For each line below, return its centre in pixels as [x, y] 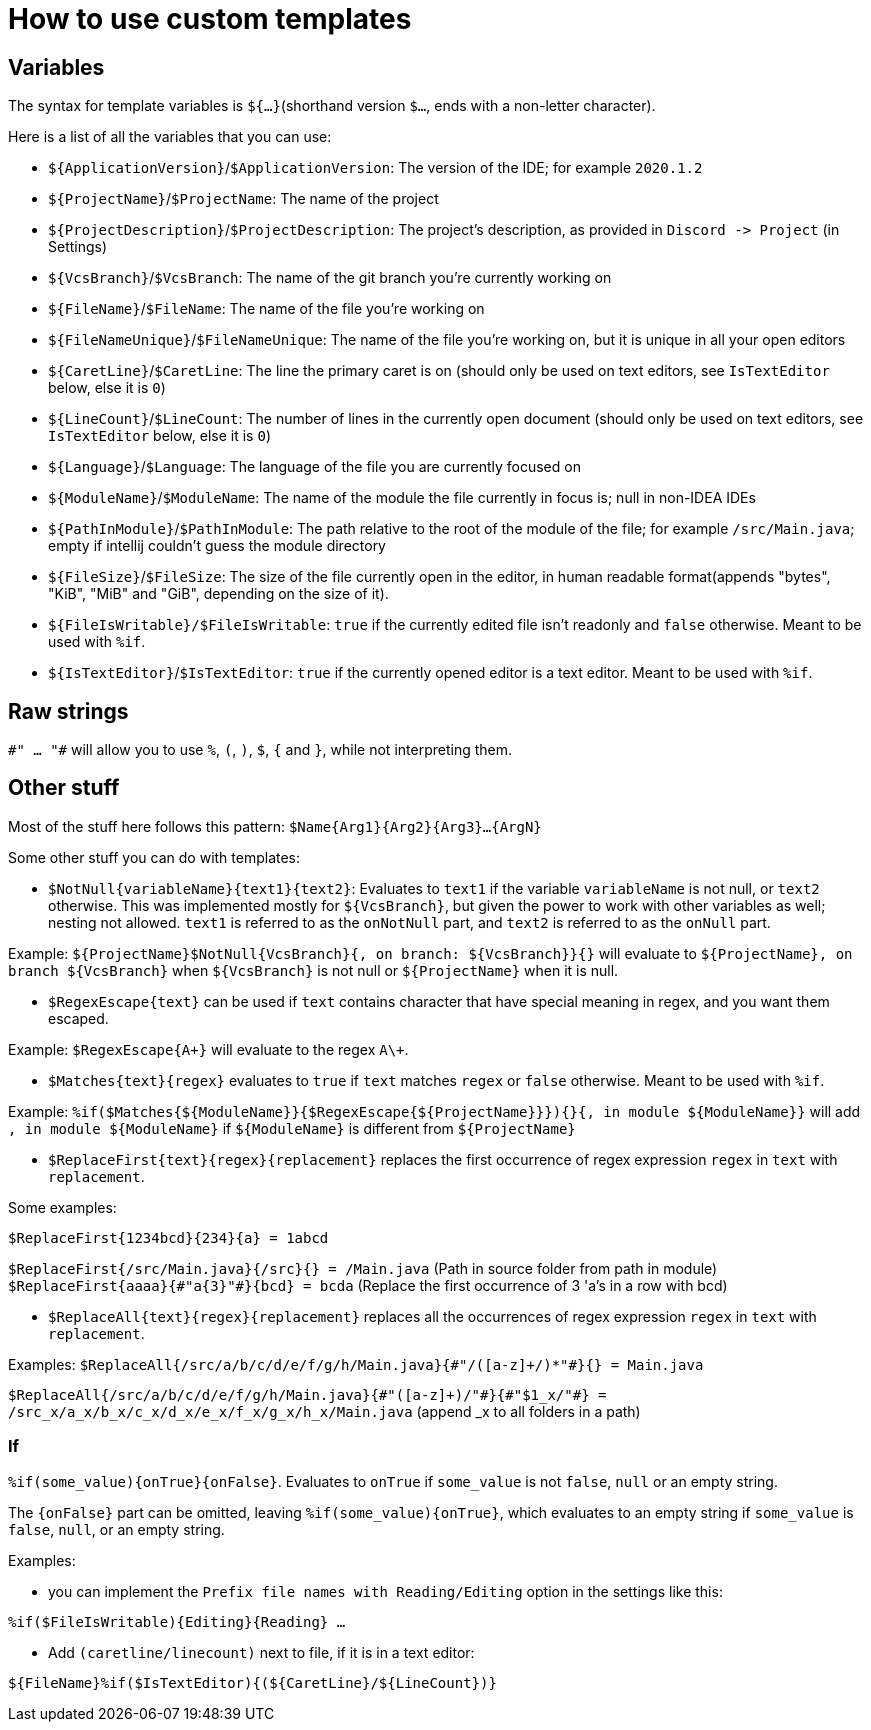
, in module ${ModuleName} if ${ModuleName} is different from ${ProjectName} [292, 1128]
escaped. [78, 1018]
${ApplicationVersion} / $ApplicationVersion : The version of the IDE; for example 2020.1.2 [375, 168]
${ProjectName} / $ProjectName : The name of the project [243, 199]
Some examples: [62, 1207]
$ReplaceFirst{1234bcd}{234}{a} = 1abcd [168, 1237]
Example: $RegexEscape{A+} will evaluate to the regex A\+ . [208, 1049]
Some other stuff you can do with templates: [154, 857]
